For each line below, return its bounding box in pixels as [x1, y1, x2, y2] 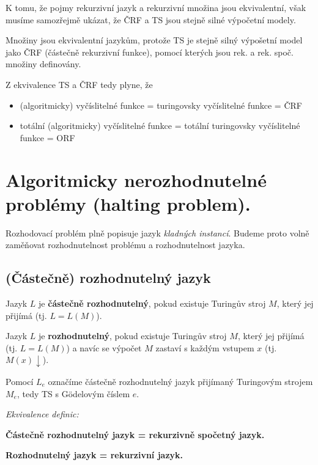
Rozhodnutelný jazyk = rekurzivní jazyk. [6, 449, 183, 461]
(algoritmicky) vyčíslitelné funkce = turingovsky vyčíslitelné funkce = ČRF [20, 98, 302, 111]
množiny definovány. [6, 57, 81, 70]
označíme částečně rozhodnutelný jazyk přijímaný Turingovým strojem [48, 375, 313, 387]
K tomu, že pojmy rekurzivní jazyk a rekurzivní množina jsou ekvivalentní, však [6, 1, 306, 13]
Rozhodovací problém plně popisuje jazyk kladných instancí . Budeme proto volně [6, 226, 309, 239]
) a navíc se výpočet [66, 341, 142, 354]
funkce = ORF [20, 131, 75, 144]
